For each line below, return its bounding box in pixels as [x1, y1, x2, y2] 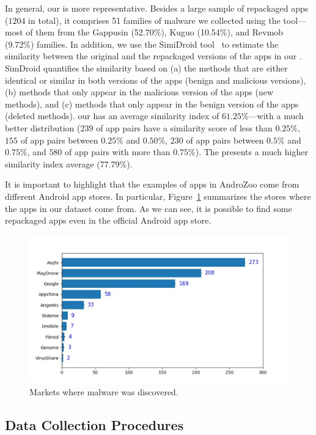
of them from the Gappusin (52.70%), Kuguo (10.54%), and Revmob [26, 26, 284, 38]
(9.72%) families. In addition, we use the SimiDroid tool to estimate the [5, 37, 279, 50]
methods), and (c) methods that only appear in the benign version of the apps [5, 97, 299, 110]
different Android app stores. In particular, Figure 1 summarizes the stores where [5, 189, 311, 202]
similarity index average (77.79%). [5, 157, 133, 170]
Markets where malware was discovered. [29, 386, 178, 398]
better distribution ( [5, 121, 81, 134]
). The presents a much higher [195, 145, 308, 158]
